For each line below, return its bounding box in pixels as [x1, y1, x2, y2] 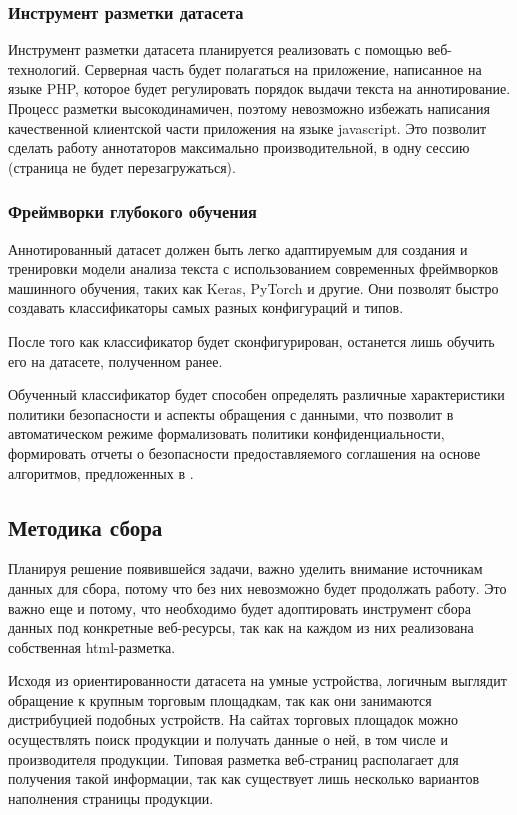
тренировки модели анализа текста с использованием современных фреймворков [8, 258, 499, 279]
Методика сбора [8, 511, 163, 542]
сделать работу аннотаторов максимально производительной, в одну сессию [8, 137, 470, 158]
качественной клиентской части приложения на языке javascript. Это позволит [8, 117, 487, 138]
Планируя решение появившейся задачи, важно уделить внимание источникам [8, 558, 483, 579]
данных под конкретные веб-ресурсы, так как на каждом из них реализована [8, 617, 474, 638]
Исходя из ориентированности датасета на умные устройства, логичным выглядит [8, 670, 507, 691]
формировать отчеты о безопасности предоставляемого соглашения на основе [8, 442, 481, 463]
